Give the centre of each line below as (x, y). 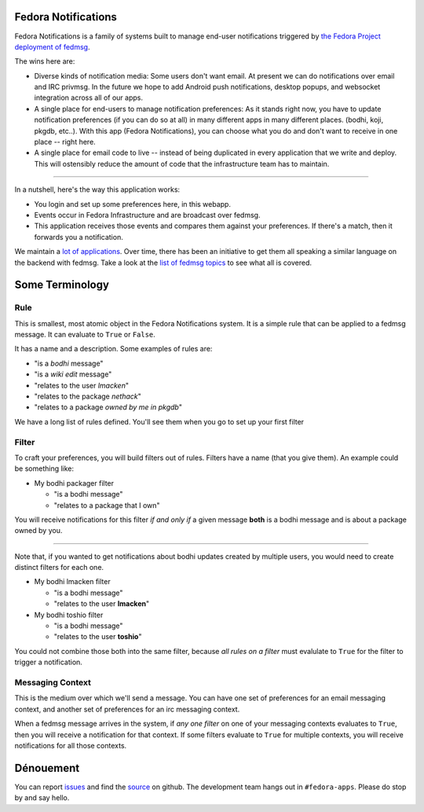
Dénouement (47, 768)
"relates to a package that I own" (107, 505)
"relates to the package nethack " (88, 396)
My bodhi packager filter (74, 483)
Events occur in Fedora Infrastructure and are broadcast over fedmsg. (147, 215)
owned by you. (38, 531)
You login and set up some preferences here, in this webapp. (133, 204)
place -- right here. (65, 142)
